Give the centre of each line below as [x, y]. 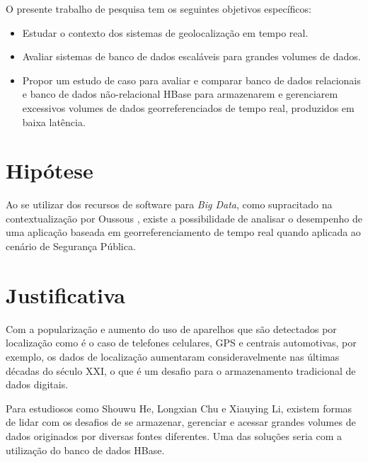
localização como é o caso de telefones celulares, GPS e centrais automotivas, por [181, 343]
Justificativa [65, 294]
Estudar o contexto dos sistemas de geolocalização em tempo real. [165, 32]
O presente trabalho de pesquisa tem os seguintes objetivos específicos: [159, 9]
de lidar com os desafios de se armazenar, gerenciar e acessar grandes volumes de [181, 422]
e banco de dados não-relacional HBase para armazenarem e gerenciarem [180, 94]
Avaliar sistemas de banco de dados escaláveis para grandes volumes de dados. [191, 56]
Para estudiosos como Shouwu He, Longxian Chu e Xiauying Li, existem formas [179, 408]
